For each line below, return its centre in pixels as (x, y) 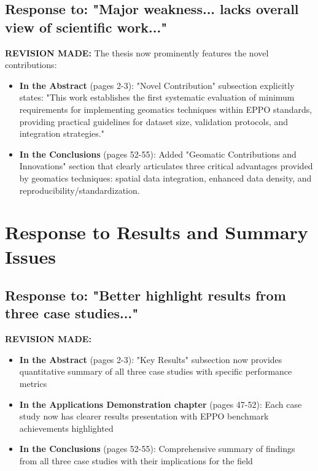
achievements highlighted (66, 428)
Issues (30, 256)
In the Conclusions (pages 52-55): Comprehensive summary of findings (157, 449)
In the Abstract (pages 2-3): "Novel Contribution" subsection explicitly (157, 85)
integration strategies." (62, 133)
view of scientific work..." (86, 27)
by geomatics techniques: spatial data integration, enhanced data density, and (165, 178)
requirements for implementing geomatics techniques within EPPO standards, (166, 109)
